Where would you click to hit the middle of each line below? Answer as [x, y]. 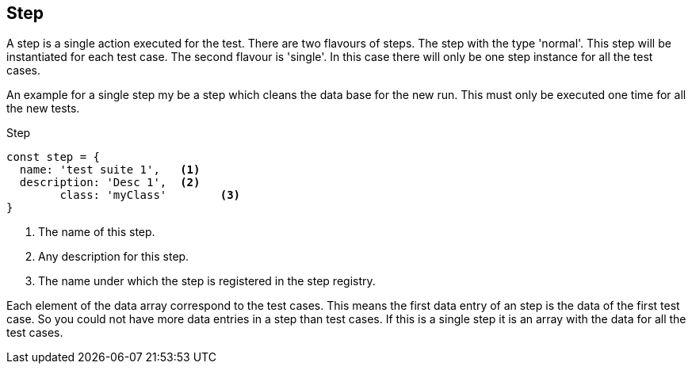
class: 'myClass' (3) [150, 195]
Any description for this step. [114, 257]
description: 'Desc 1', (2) [110, 183]
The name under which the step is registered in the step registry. [207, 281]
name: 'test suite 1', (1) [110, 170]
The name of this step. [97, 232]
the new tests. [43, 109]
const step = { [54, 157]
